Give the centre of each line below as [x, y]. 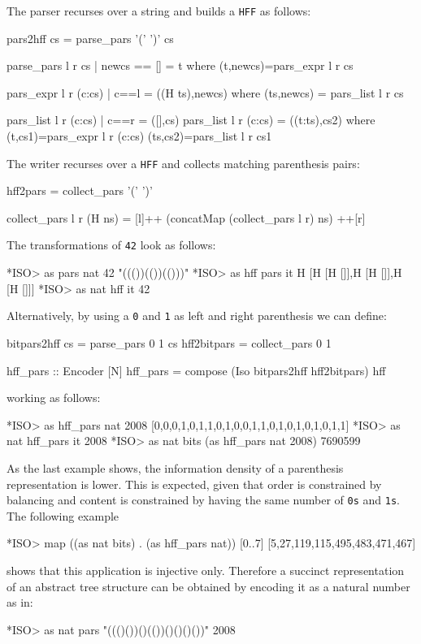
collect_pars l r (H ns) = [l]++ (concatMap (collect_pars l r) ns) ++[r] [186, 217]
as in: [20, 602]
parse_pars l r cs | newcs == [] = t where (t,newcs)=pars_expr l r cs [180, 65]
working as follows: [54, 398]
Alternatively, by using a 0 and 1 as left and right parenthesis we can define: [197, 316]
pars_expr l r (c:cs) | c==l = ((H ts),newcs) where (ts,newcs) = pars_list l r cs [205, 92]
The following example [63, 515]
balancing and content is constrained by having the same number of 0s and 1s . [204, 500]
